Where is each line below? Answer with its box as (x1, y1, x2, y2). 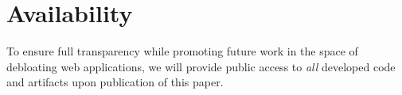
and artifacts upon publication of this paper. (6, 74, 224, 90)
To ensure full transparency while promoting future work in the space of (6, 43, 358, 59)
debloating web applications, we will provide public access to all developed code (6, 58, 396, 74)
